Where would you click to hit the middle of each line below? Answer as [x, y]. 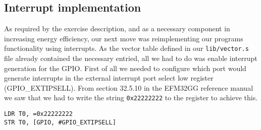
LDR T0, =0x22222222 [39, 114]
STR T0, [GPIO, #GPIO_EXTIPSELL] [60, 122]
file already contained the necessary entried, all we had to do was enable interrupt [131, 58]
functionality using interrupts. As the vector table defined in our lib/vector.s [126, 48]
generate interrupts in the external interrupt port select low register [109, 78]
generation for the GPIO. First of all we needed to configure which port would [125, 68]
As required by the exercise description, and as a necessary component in [117, 28]
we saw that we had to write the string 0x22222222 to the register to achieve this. [131, 97]
